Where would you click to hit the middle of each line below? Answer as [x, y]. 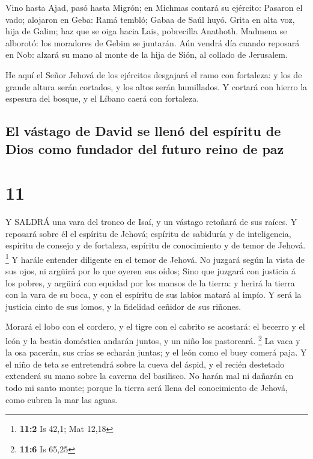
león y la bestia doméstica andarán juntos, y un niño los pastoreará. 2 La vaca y [153, 340]
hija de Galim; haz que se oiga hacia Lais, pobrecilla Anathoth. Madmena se [146, 31]
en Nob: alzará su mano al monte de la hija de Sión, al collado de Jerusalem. [147, 54]
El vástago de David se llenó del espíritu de [143, 131]
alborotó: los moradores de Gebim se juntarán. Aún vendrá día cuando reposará [153, 42]
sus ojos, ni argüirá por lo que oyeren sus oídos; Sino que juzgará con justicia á [150, 271]
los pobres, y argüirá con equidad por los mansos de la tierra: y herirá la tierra [150, 282]
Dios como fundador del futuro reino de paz [145, 148]
